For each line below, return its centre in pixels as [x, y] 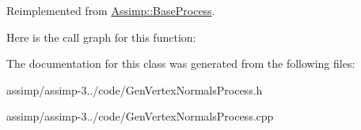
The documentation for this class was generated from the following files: [181, 63]
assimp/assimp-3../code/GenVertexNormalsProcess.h [135, 89]
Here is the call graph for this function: [101, 37]
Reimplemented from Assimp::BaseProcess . [111, 10]
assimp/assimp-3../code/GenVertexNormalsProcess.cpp [140, 116]
